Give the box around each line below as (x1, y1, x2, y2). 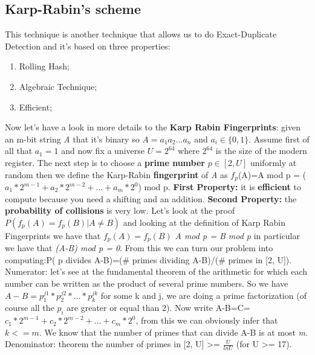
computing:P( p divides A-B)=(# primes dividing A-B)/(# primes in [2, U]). (5, 253, 292, 266)
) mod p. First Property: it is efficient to (138, 181, 301, 193)
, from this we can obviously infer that (135, 314, 278, 327)
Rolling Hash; (19, 60, 70, 72)
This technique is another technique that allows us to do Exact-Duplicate (5, 28, 277, 40)
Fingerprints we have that (5, 229, 101, 241)
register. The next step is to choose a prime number (5, 156, 205, 168)
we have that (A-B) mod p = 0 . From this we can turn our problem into (5, 241, 273, 254)
